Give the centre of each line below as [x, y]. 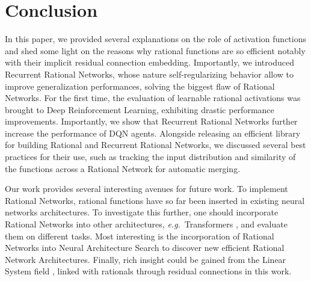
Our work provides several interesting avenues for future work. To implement [146, 189]
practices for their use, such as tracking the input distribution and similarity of [150, 157]
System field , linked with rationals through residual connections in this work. [148, 271]
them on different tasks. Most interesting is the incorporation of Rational [140, 236]
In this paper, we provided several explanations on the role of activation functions [155, 39]
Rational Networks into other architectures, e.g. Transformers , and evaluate [146, 224]
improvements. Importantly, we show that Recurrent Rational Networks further [151, 121]
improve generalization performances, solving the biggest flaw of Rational [140, 86]
